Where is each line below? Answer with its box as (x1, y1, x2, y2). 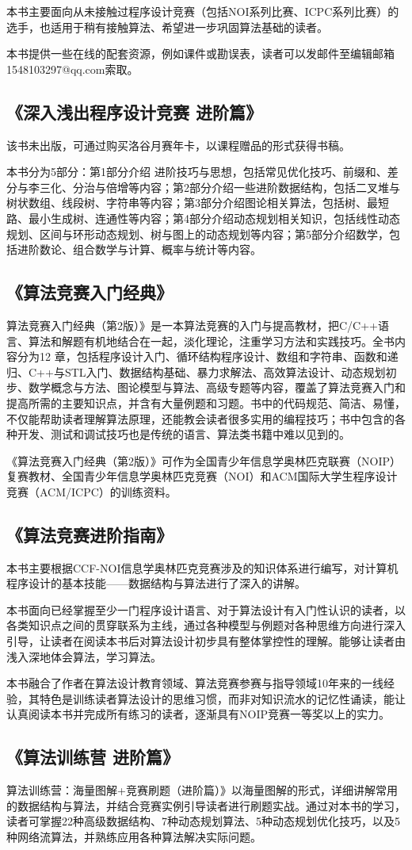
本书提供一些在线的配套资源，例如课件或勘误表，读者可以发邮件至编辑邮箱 (6, 45, 395, 62)
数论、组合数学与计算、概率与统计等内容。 (39, 241, 261, 258)
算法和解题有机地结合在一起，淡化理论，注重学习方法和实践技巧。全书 (28, 332, 395, 349)
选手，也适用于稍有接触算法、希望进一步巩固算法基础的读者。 (6, 18, 328, 35)
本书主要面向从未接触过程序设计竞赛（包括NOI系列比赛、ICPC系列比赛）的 (6, 3, 399, 19)
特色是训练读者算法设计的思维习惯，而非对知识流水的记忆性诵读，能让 (39, 690, 406, 706)
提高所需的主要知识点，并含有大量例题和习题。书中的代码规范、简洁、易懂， (6, 394, 406, 411)
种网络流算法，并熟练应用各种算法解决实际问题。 (6, 829, 261, 844)
